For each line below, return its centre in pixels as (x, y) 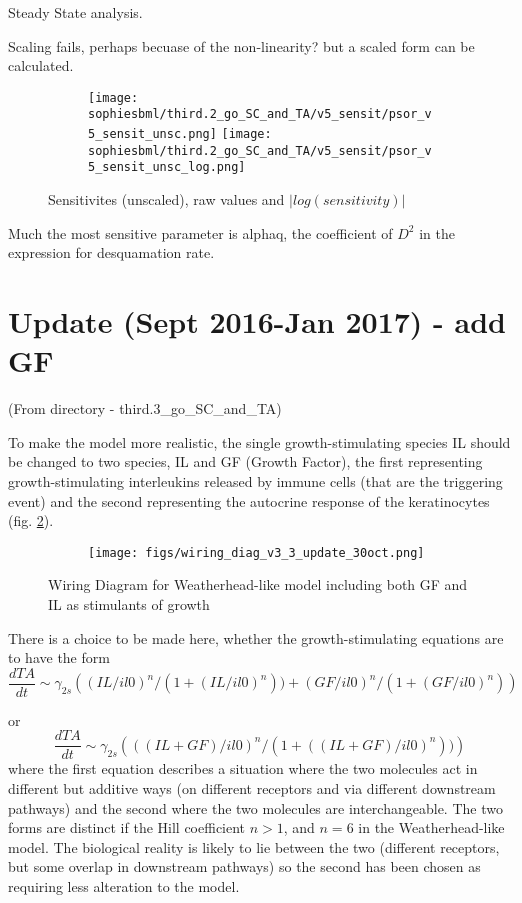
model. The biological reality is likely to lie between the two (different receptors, (254, 846)
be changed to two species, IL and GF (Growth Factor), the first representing (245, 461)
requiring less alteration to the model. (124, 886)
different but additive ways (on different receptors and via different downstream (252, 788)
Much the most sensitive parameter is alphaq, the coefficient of (200, 232)
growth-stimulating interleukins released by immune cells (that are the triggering (255, 480)
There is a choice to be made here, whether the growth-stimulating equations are (256, 637)
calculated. (41, 65)
